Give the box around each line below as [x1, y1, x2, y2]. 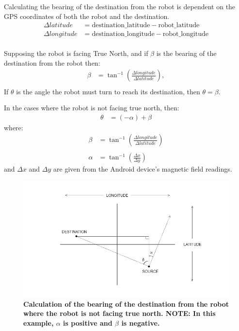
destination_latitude [92, 22, 150, 29]
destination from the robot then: [4, 57, 100, 68]
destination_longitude [92, 31, 155, 38]
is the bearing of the [156, 48, 217, 58]
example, [23, 317, 54, 328]
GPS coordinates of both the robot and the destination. [4, 11, 170, 21]
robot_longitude [162, 31, 208, 38]
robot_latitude [158, 22, 200, 29]
